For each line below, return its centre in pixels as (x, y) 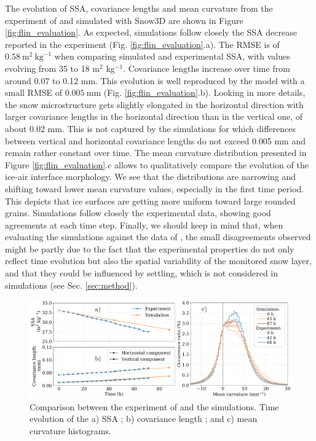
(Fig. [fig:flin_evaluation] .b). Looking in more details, (204, 92)
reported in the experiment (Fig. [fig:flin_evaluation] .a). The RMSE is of (142, 44)
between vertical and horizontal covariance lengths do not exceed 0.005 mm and (155, 140)
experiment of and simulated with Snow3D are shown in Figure (124, 20)
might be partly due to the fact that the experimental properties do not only (150, 248)
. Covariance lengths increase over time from (207, 68)
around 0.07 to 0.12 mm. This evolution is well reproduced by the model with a (155, 80)
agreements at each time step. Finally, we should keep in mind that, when (144, 224)
